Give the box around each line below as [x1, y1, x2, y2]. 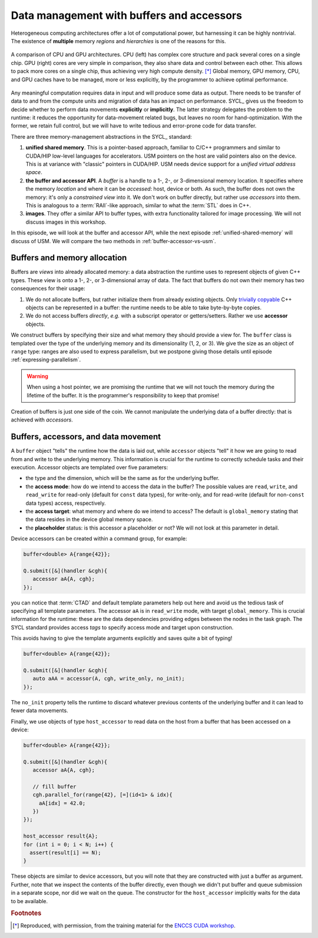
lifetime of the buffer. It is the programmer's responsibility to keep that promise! [26, 391, 220, 398]
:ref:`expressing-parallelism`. [11, 356, 81, 363]
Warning [26, 372, 48, 380]
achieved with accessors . [11, 416, 73, 423]
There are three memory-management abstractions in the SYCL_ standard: [11, 133, 193, 140]
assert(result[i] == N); [29, 849, 101, 856]
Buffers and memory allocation [11, 253, 127, 263]
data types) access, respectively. [25, 499, 106, 506]
